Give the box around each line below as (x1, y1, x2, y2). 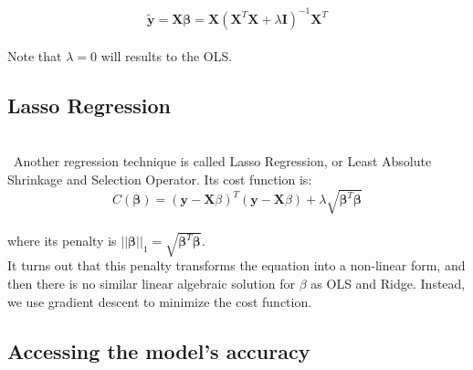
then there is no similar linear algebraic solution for (7, 273, 296, 292)
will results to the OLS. (100, 47, 233, 66)
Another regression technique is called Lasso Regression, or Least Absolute (13, 152, 432, 171)
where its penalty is (7, 231, 117, 250)
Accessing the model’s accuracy (7, 336, 310, 365)
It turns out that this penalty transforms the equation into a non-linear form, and (7, 256, 466, 275)
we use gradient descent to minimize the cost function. (7, 291, 312, 311)
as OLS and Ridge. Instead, (310, 273, 466, 292)
